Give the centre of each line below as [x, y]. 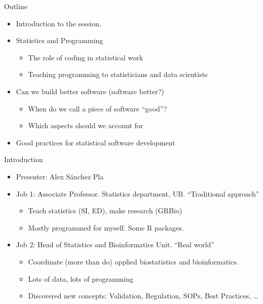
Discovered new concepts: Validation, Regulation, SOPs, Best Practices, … [143, 296]
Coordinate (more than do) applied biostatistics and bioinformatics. [133, 261]
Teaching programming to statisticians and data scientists [118, 74]
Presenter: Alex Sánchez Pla [60, 176]
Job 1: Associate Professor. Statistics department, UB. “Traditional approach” [138, 193]
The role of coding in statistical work [86, 57]
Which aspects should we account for [86, 125]
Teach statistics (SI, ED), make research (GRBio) [105, 211]
